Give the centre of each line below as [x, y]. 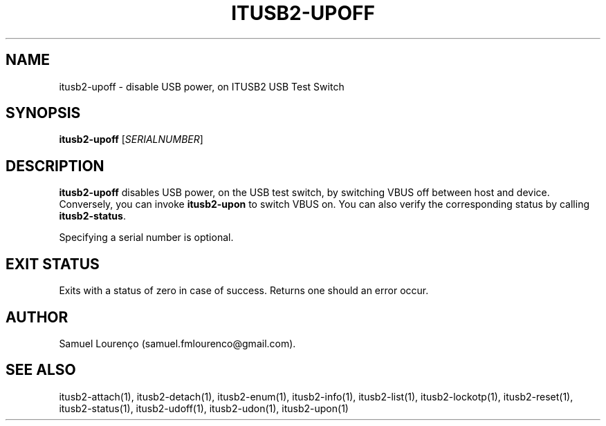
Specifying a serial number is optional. [146, 238]
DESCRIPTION [55, 166]
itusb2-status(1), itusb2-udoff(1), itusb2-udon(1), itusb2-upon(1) [204, 408]
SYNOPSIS [43, 113]
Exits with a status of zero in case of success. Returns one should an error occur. [244, 291]
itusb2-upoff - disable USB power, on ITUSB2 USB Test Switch [202, 86]
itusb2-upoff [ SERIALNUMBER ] [131, 139]
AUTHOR [37, 317]
